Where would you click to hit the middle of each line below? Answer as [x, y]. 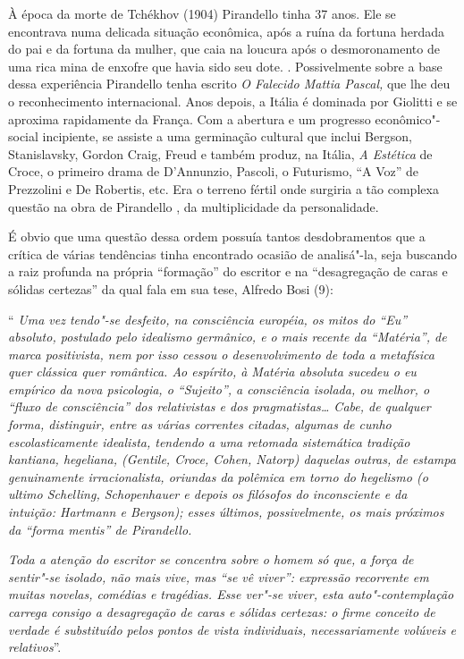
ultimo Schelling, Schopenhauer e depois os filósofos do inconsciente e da [208, 494]
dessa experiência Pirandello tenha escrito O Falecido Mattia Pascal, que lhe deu [229, 84]
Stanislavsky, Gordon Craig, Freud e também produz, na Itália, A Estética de [220, 153]
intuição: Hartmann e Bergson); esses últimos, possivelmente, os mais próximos [226, 512]
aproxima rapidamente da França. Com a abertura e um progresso [190, 118]
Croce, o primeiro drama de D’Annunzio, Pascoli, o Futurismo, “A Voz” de [214, 171]
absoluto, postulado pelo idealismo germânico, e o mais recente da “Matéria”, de [228, 337]
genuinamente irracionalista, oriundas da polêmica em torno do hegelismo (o [218, 476]
